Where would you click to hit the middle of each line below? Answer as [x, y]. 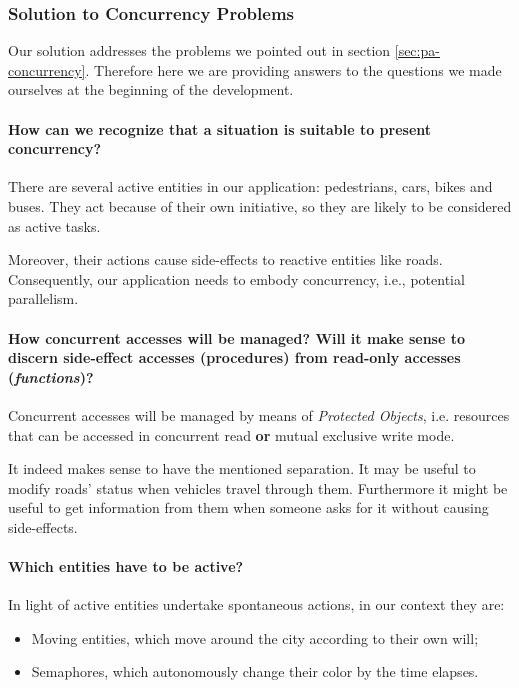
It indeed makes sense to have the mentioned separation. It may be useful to [242, 468]
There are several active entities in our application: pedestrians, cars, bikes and [250, 186]
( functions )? [51, 376]
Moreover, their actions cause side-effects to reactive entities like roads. [225, 259]
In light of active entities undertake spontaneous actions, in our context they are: [256, 604]
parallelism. [43, 298]
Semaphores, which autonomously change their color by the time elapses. [255, 671]
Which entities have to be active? [126, 566]
